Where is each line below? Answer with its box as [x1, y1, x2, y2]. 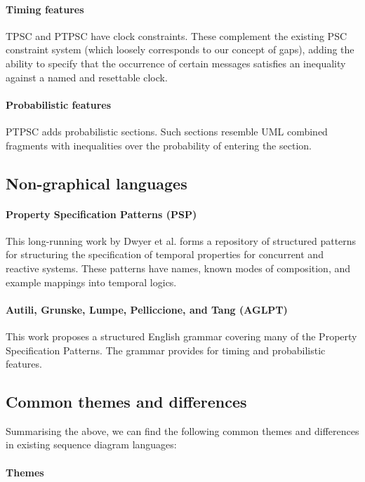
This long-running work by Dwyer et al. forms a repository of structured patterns [6, 233, 357, 248]
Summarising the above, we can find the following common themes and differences [6, 423, 359, 438]
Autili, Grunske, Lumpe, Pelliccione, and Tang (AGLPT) [6, 302, 288, 316]
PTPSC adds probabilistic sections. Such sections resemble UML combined [6, 123, 328, 138]
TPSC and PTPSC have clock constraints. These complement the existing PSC [6, 28, 347, 43]
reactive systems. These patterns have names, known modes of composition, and [6, 260, 351, 275]
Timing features [6, 1, 84, 16]
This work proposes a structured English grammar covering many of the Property [6, 328, 357, 343]
